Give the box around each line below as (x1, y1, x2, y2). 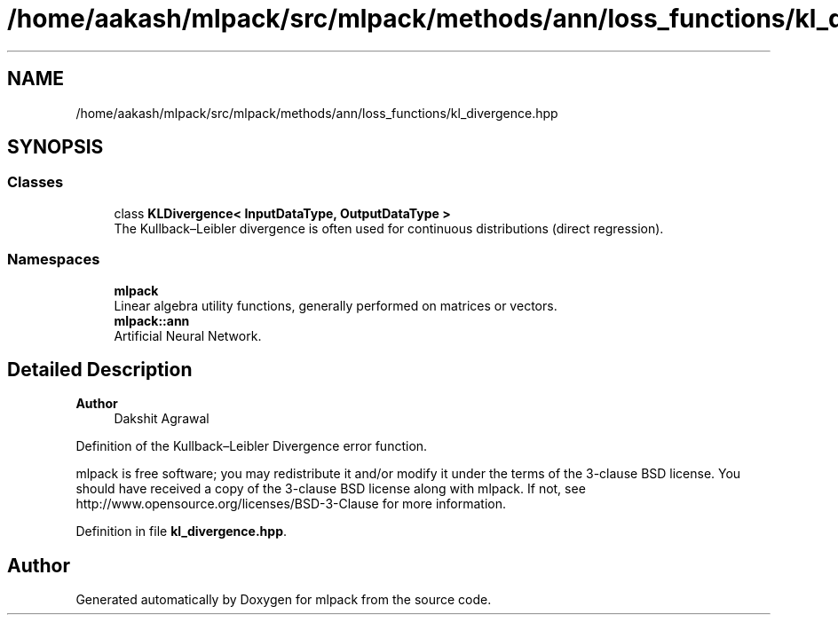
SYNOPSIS (7, 136, 104, 159)
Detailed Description (7, 358, 193, 381)
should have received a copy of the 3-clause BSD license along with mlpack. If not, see (75, 481, 586, 497)
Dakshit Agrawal (114, 411, 209, 427)
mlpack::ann (114, 312, 190, 328)
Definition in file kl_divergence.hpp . (75, 524, 288, 539)
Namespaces (7, 250, 100, 269)
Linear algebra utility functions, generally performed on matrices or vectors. (114, 297, 557, 313)
